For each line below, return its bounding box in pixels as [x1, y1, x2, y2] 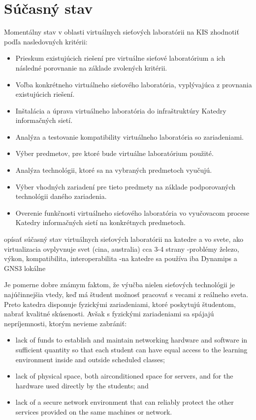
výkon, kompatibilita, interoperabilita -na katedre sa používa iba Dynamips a [4, 253, 237, 264]
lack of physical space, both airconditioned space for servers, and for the [15, 371, 233, 381]
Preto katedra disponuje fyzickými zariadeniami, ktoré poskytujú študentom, [4, 299, 236, 309]
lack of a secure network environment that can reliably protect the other [15, 397, 234, 407]
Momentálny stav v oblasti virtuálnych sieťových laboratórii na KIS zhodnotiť [4, 27, 239, 37]
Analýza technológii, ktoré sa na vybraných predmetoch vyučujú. [15, 165, 212, 175]
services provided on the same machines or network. [15, 406, 172, 417]
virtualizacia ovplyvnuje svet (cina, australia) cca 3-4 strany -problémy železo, [4, 243, 239, 254]
